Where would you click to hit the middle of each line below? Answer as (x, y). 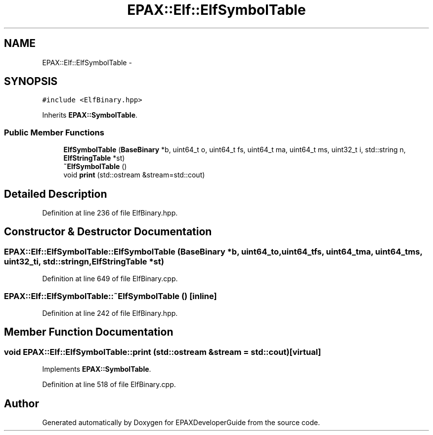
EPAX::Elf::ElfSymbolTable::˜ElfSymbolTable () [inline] (110, 296)
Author (22, 403)
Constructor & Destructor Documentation (108, 232)
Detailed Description (56, 194)
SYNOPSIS (31, 82)
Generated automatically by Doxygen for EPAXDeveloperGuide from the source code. (181, 423)
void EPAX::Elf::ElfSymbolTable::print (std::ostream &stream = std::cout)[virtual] (163, 352)
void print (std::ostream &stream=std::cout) (134, 175)
